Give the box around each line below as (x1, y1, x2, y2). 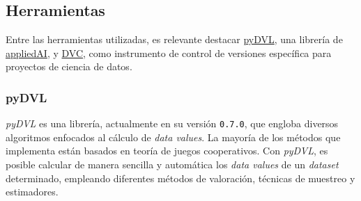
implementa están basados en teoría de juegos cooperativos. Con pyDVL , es (6, 143, 328, 158)
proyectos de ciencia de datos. (6, 59, 132, 74)
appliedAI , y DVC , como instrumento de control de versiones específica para (6, 45, 332, 60)
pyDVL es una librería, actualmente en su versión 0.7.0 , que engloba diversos (6, 116, 339, 131)
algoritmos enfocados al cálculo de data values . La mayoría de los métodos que (6, 129, 341, 144)
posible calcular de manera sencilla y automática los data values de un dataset (6, 157, 339, 172)
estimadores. (6, 184, 59, 199)
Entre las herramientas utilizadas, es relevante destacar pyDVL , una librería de (6, 32, 343, 47)
